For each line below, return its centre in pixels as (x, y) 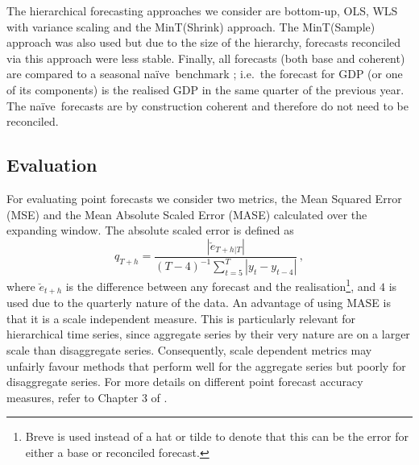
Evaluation (52, 165)
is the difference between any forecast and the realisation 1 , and (221, 285)
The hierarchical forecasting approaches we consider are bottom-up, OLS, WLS (202, 10)
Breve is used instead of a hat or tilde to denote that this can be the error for (217, 436)
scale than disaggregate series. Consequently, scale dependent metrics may (189, 350)
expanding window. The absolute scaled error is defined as (150, 230)
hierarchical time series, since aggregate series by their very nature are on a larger (208, 334)
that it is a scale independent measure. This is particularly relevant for (181, 318)
